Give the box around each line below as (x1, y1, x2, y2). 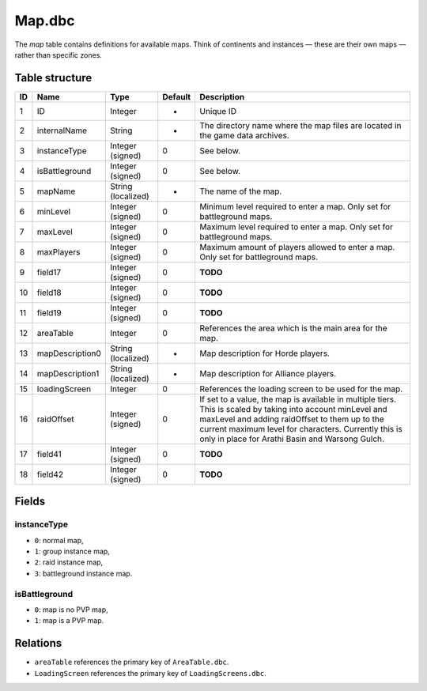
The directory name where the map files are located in (199, 119, 402, 130)
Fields (14, 495, 46, 508)
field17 (36, 266, 62, 278)
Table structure (14, 71, 93, 85)
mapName (36, 186, 76, 197)
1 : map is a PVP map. (34, 616, 104, 625)
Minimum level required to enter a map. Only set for (199, 201, 391, 212)
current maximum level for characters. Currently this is (199, 423, 402, 434)
